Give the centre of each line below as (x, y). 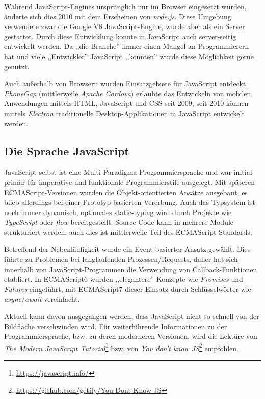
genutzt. (17, 66)
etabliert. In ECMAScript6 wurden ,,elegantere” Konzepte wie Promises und (124, 279)
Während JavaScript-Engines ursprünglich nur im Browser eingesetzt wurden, (125, 6)
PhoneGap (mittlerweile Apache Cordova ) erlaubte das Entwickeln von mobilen (128, 93)
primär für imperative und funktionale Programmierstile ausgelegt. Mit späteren (129, 182)
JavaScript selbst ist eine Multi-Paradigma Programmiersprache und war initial (128, 172)
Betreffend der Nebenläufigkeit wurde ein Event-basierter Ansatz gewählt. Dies (127, 249)
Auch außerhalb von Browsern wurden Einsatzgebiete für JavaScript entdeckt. (126, 83)
